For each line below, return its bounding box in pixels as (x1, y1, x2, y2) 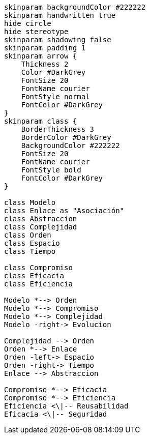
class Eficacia (4, 272, 65, 280)
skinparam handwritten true (4, 11, 116, 19)
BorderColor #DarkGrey (21, 133, 111, 141)
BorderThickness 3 (21, 125, 95, 133)
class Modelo (4, 198, 56, 207)
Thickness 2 (21, 60, 69, 68)
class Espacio (4, 239, 60, 247)
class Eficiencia (4, 280, 73, 288)
